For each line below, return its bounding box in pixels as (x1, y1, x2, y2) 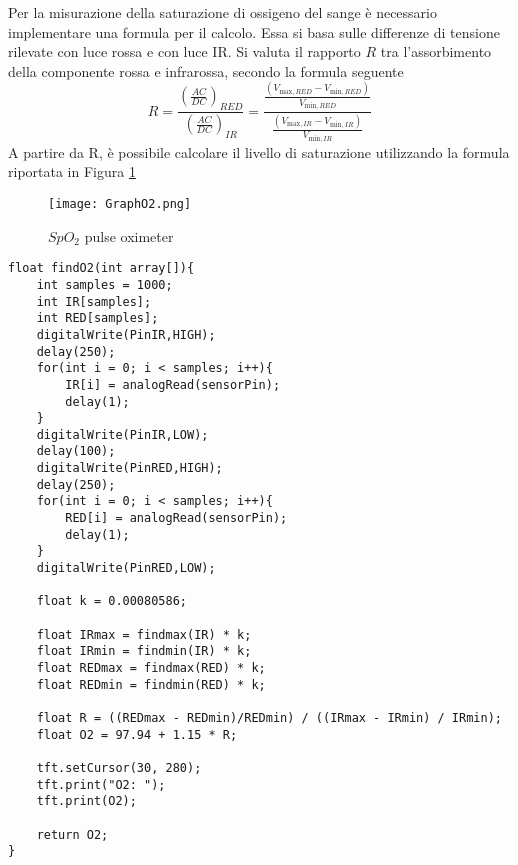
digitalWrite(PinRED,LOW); (36, 561, 216, 576)
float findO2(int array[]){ (8, 261, 195, 276)
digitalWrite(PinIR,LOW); (36, 427, 209, 442)
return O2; (36, 827, 109, 842)
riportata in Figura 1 (8, 161, 136, 182)
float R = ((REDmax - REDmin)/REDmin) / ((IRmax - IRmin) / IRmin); (36, 710, 502, 725)
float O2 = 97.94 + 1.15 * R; (36, 727, 238, 742)
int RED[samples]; (36, 311, 159, 326)
